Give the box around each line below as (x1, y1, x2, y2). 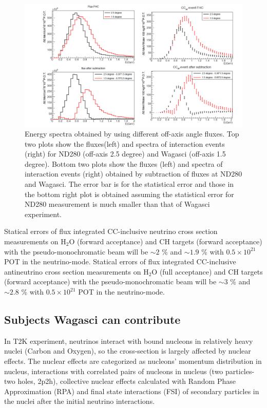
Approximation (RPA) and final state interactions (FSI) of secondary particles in (4, 385, 259, 396)
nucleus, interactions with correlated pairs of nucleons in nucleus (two (4, 365, 223, 376)
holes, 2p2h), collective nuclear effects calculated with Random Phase (17, 376, 236, 386)
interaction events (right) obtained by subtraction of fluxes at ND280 (25, 168, 242, 179)
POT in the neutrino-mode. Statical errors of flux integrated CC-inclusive (4, 256, 236, 267)
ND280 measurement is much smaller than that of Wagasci (25, 199, 210, 209)
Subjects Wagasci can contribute (4, 311, 181, 327)
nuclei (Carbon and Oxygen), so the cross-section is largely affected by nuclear (4, 345, 251, 356)
